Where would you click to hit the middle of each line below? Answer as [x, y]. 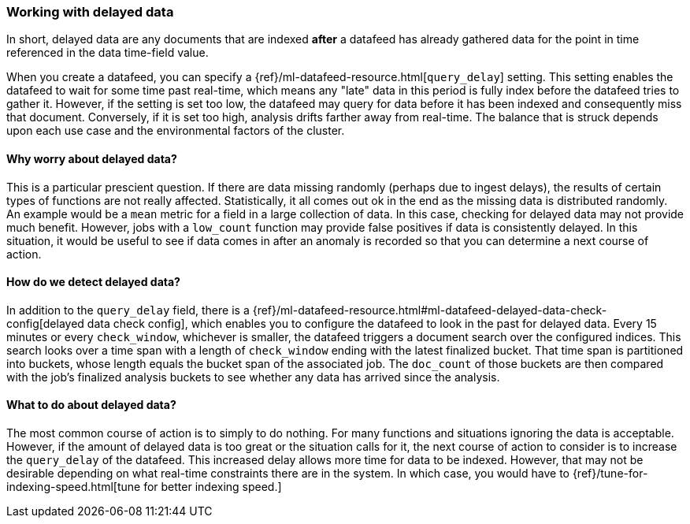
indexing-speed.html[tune [74, 487]
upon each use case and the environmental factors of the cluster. [176, 131]
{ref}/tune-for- [610, 474]
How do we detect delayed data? [93, 282]
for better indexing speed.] [213, 487]
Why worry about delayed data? [92, 158]
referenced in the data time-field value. [108, 53]
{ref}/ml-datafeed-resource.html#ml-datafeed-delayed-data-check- [430, 310]
